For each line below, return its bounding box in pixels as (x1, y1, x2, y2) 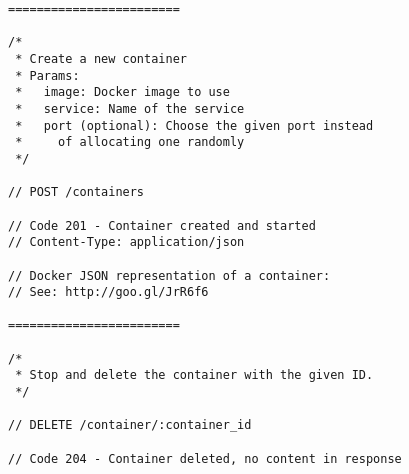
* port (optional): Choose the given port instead (15, 118, 374, 133)
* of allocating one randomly (15, 135, 245, 150)
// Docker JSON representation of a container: (8, 268, 331, 283)
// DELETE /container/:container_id (8, 418, 252, 433)
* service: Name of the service (15, 101, 245, 116)
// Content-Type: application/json (8, 235, 245, 250)
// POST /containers (8, 185, 145, 200)
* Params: (15, 68, 80, 83)
